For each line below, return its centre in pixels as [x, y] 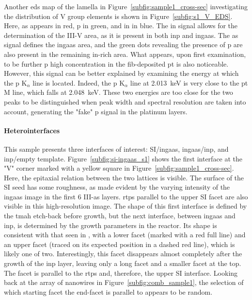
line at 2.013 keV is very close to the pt [189, 82]
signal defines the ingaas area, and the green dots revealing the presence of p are [123, 44]
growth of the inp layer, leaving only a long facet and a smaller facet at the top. [123, 263]
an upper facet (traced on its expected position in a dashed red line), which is [119, 244]
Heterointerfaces [32, 130]
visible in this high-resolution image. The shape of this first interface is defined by [126, 206]
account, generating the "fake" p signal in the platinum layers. [96, 111]
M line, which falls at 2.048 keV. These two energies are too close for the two [118, 92]
